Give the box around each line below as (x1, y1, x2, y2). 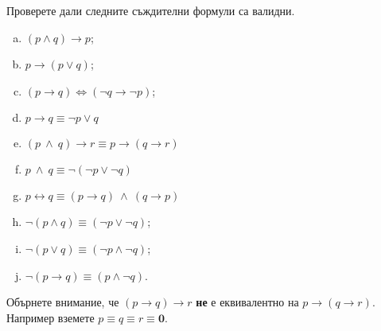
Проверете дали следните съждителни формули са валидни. (6, 2, 295, 18)
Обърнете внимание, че (6, 294, 119, 310)
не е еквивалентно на (196, 294, 299, 310)
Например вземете (6, 309, 95, 325)
